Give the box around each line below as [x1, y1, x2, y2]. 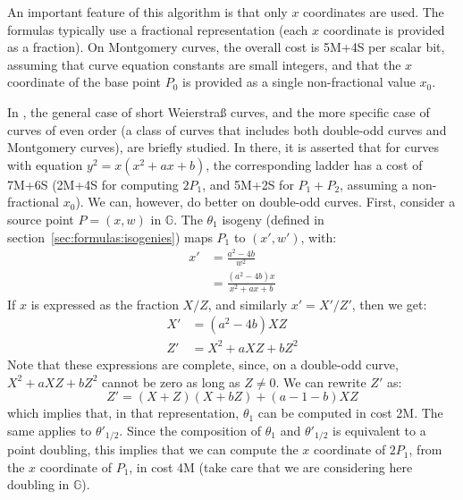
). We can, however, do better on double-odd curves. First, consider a [75, 192, 456, 211]
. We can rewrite [275, 372, 366, 391]
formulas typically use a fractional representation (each [7, 20, 308, 38]
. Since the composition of [119, 420, 262, 439]
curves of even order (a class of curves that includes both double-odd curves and [7, 120, 447, 139]
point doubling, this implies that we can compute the [7, 440, 299, 459]
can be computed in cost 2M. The [257, 403, 443, 422]
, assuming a [340, 174, 408, 193]
